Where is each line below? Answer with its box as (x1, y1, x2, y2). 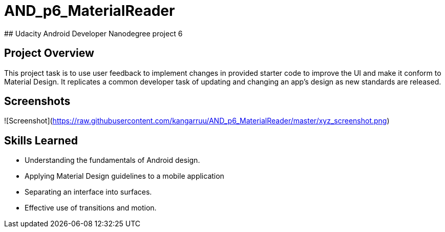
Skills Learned (4, 134, 78, 147)
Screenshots (4, 95, 71, 108)
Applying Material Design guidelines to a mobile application (25, 172, 224, 181)
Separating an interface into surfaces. (25, 187, 152, 197)
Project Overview (4, 47, 94, 60)
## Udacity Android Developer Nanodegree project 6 (4, 29, 183, 38)
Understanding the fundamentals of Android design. (25, 156, 200, 165)
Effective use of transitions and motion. (25, 203, 157, 213)
